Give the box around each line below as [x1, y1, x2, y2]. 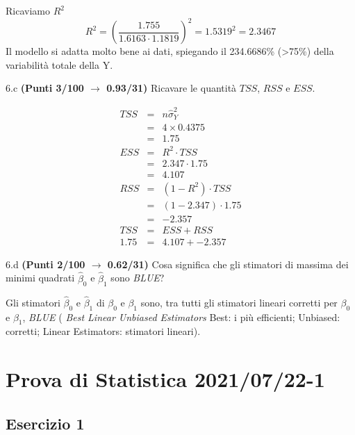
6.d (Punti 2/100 [6, 256, 85, 271]
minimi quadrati [6, 270, 75, 285]
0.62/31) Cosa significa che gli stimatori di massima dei [107, 256, 349, 271]
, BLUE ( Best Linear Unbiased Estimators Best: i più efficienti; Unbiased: [22, 309, 340, 324]
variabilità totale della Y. [6, 57, 113, 72]
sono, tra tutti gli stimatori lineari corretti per [140, 295, 338, 309]
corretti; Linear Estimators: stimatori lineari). [6, 324, 201, 338]
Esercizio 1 [6, 412, 85, 434]
